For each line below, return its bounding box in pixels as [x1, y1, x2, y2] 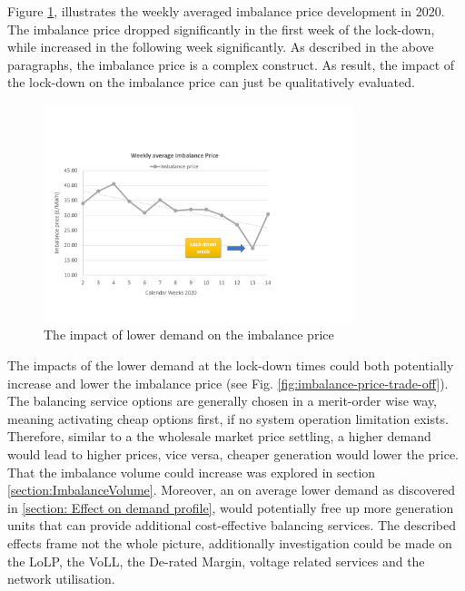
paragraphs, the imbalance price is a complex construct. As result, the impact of [7, 54, 455, 74]
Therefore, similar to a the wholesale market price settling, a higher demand [7, 427, 431, 446]
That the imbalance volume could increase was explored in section [7, 462, 376, 481]
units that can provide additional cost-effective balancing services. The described [7, 516, 456, 535]
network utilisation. [7, 569, 115, 588]
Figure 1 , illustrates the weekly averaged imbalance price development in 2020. [7, 2, 445, 20]
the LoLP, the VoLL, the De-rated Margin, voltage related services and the [7, 551, 425, 570]
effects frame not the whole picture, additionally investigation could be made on [7, 533, 452, 552]
